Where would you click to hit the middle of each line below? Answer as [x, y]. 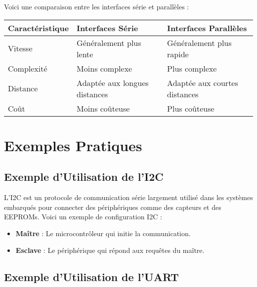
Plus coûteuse [191, 108]
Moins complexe [105, 68]
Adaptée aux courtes [203, 82]
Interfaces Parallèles [207, 28]
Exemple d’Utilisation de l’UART [91, 276]
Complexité [28, 68]
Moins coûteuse [103, 108]
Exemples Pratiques [73, 145]
